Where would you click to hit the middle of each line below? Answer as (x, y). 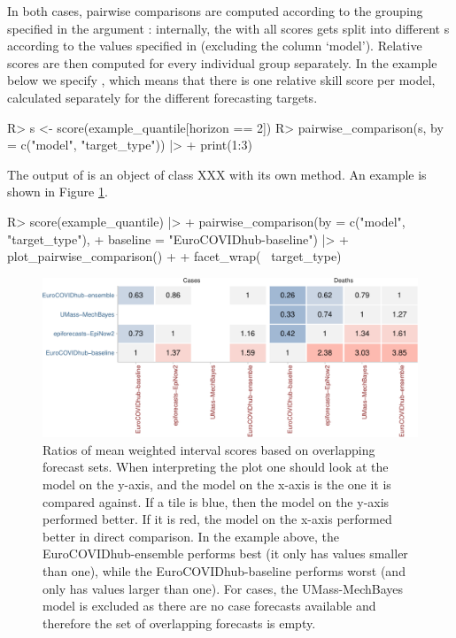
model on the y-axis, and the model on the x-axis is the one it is (217, 484)
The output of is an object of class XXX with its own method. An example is (217, 174)
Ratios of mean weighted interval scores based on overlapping (209, 449)
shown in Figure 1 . (58, 192)
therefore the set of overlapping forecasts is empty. (179, 623)
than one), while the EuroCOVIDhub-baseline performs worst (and (224, 571)
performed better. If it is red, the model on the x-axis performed (217, 519)
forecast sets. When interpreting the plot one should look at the (216, 467)
